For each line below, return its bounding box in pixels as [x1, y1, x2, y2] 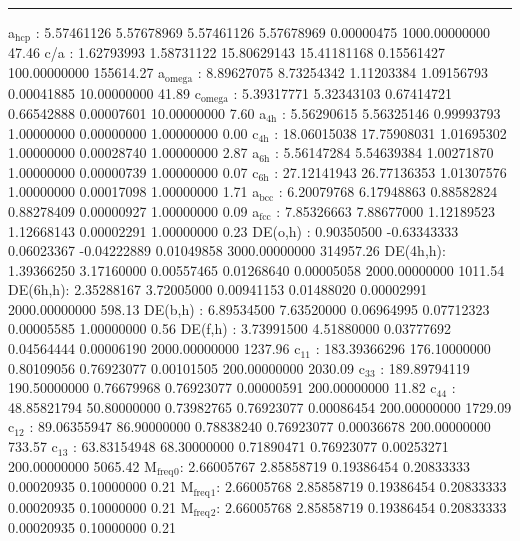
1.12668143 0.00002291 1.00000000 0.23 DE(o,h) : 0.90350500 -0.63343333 [8, 220, 459, 241]
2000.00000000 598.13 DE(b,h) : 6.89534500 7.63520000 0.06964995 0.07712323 [8, 298, 490, 319]
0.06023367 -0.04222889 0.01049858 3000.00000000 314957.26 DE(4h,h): [8, 240, 446, 261]
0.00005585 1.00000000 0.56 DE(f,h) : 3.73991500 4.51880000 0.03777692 [8, 318, 451, 339]
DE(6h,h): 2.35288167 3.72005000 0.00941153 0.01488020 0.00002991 [8, 279, 428, 300]
